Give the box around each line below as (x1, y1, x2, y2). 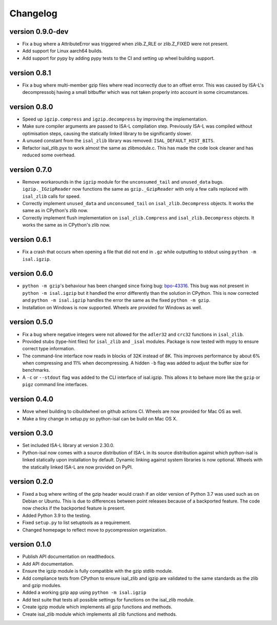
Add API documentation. (22, 560, 74, 567)
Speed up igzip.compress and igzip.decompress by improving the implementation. (22, 116, 208, 123)
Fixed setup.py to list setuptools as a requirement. (22, 519, 131, 526)
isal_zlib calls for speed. (22, 193, 81, 199)
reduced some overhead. (22, 152, 76, 158)
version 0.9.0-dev (9, 27, 69, 36)
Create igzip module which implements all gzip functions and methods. (22, 604, 172, 610)
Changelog (9, 8, 57, 19)
